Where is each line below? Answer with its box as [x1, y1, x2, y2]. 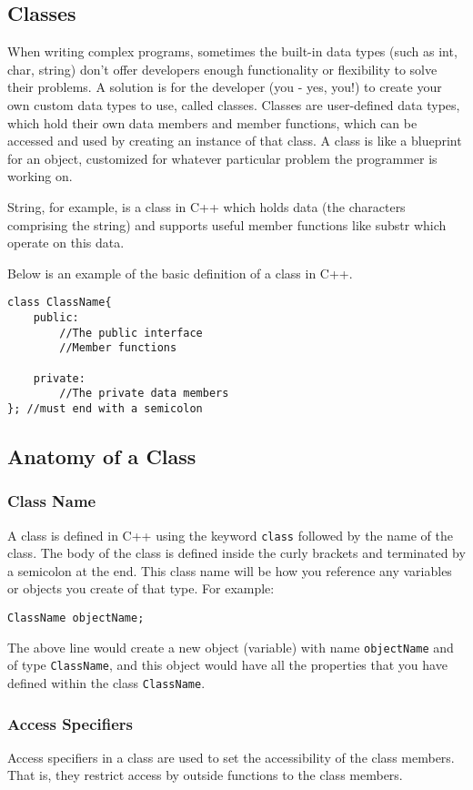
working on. [7, 167, 73, 186]
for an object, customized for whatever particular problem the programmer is [7, 148, 438, 167]
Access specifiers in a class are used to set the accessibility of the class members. [7, 747, 455, 766]
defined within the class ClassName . [7, 673, 206, 692]
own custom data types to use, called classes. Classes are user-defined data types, [7, 95, 460, 114]
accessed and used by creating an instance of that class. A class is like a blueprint [7, 131, 462, 150]
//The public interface [59, 326, 203, 339]
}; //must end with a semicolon [7, 401, 203, 415]
